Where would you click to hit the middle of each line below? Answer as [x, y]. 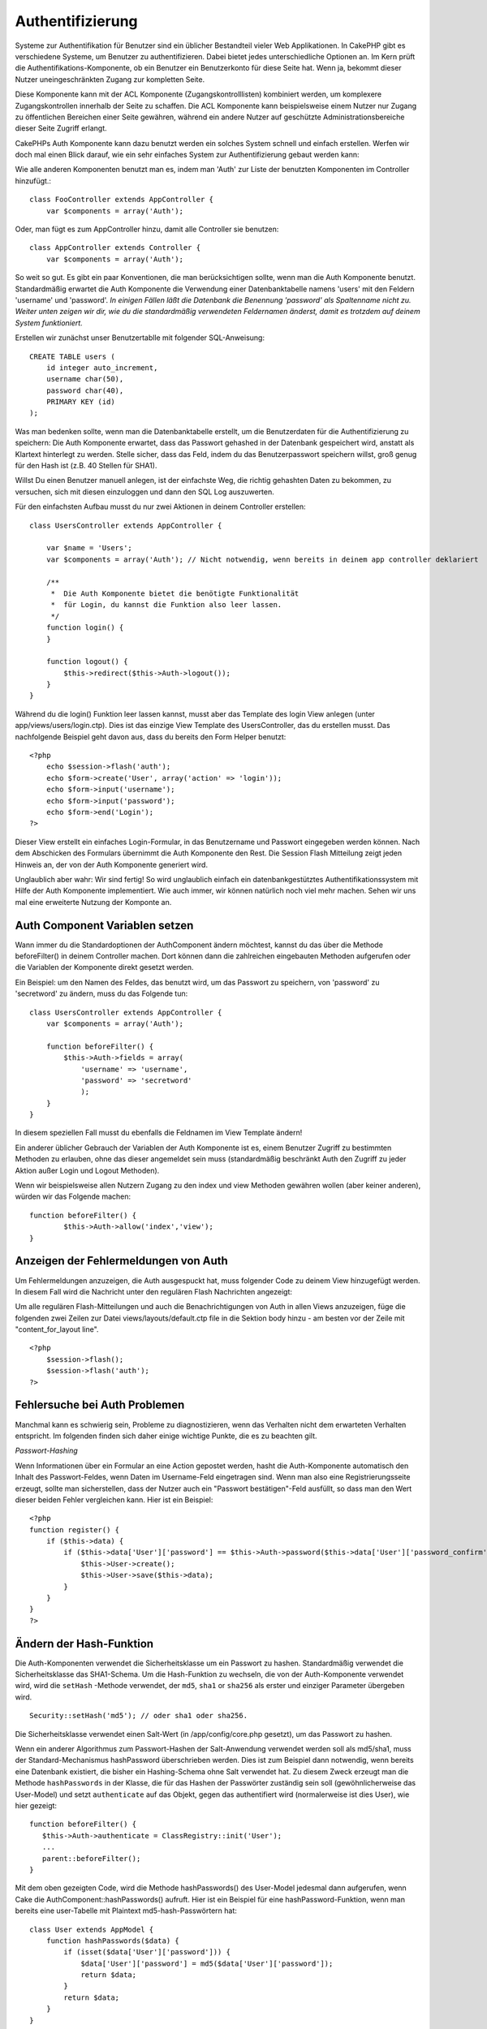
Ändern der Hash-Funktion [84, 1643]
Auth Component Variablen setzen [104, 925]
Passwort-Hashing [47, 1451]
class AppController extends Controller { [115, 248]
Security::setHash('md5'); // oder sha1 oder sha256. [138, 1716]
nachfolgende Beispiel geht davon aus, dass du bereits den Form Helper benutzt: [151, 737]
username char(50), [85, 379]
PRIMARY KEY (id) [80, 402]
